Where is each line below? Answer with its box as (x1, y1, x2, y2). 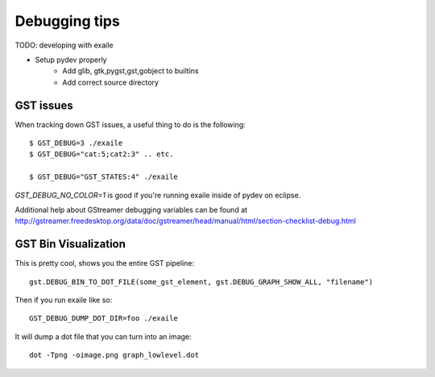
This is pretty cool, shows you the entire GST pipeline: (14, 259, 195, 268)
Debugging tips (14, 12, 120, 30)
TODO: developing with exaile (14, 40, 114, 50)
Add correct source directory (62, 77, 159, 87)
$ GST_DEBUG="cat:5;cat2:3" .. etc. (29, 150, 174, 159)
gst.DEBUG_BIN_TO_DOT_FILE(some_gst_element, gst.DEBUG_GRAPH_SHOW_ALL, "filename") (29, 277, 374, 286)
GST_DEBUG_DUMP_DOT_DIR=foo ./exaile (29, 314, 179, 323)
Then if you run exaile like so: (14, 295, 113, 305)
